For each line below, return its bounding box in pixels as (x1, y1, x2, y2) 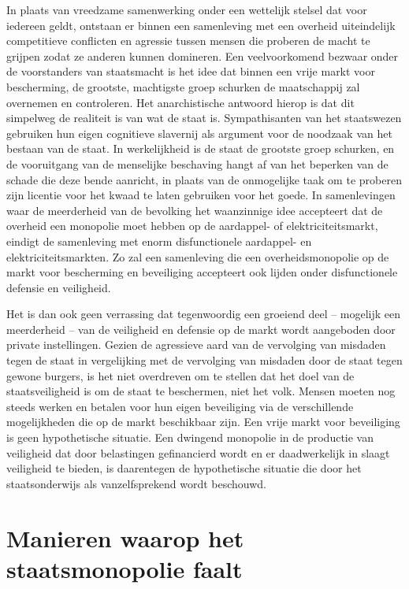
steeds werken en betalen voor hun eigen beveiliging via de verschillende (6, 398, 354, 414)
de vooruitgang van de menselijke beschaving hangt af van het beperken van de (6, 155, 389, 172)
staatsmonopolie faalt (6, 552, 243, 584)
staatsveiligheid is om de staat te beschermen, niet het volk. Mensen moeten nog (6, 383, 396, 399)
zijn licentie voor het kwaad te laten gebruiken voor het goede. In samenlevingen (6, 187, 396, 203)
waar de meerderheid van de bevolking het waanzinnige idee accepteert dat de (6, 202, 383, 218)
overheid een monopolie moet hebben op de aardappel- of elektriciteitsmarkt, (6, 217, 378, 234)
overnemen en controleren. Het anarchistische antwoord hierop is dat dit (6, 94, 355, 110)
